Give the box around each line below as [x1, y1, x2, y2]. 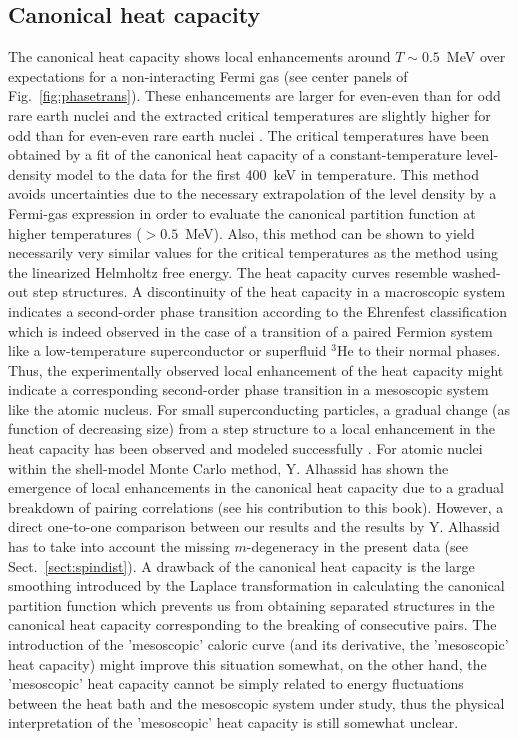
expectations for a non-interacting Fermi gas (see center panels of [8, 65, 408, 86]
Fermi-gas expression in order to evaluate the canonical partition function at [8, 202, 476, 223]
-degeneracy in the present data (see [246, 536, 468, 557]
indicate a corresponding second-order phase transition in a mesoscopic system [8, 379, 489, 400]
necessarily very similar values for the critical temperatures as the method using [8, 242, 499, 263]
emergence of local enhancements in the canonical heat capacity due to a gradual [8, 477, 504, 498]
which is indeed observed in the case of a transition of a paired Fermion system [8, 320, 493, 341]
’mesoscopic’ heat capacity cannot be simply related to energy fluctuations [8, 673, 464, 694]
